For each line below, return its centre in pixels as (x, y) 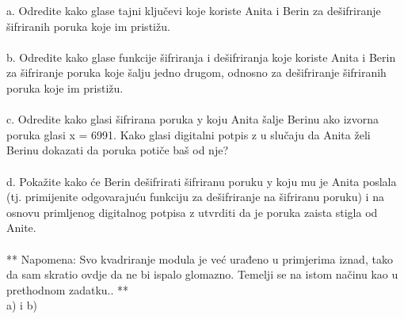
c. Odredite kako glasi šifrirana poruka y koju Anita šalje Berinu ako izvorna (193, 119)
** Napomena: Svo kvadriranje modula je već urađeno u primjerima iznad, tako (200, 258)
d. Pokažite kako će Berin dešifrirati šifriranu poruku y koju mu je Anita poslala (202, 181)
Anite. (21, 228)
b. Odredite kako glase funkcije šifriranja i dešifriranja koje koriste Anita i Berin (201, 57)
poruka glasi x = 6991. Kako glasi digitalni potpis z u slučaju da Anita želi (189, 134)
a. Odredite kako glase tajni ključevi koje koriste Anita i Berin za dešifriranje (194, 10)
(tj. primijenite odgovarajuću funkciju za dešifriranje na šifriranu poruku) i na (195, 197)
